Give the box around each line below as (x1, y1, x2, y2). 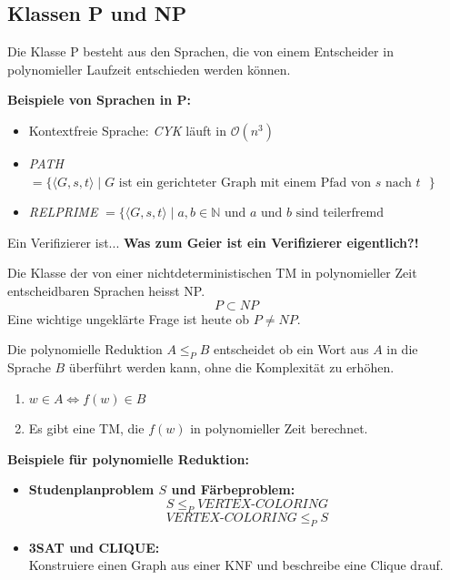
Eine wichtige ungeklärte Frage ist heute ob (7, 309, 250, 328)
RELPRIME (28, 202, 98, 221)
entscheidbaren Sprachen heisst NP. (7, 280, 205, 300)
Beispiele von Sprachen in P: (7, 90, 191, 109)
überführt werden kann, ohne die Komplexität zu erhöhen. (68, 357, 395, 376)
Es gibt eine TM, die (28, 419, 145, 438)
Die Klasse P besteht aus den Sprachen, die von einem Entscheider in (7, 42, 394, 61)
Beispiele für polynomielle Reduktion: (7, 449, 249, 468)
